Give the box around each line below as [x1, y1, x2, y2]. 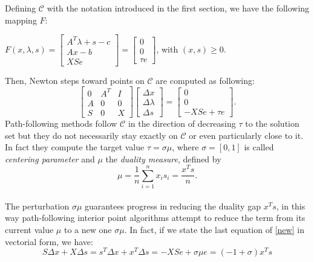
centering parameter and [5, 152, 95, 165]
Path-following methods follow [5, 117, 117, 129]
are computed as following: [155, 74, 255, 86]
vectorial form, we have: [5, 235, 93, 248]
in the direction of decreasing [128, 117, 236, 129]
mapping [5, 13, 37, 26]
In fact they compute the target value [5, 141, 145, 153]
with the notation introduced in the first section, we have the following [47, 2, 310, 14]
